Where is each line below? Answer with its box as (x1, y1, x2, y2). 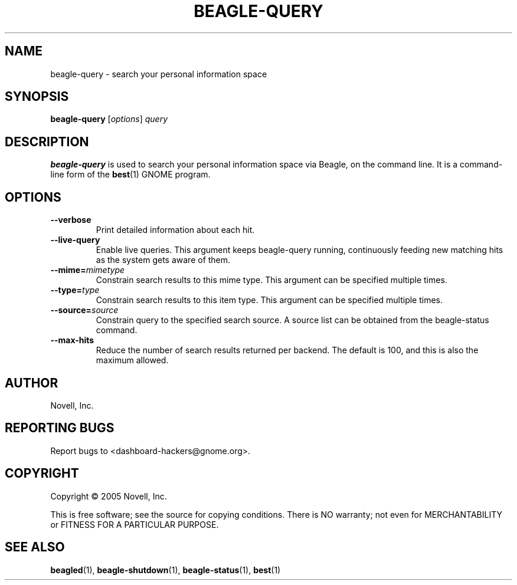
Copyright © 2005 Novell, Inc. (50, 491, 167, 501)
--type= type (50, 285, 100, 295)
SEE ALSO (5, 540, 65, 555)
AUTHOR (5, 375, 58, 390)
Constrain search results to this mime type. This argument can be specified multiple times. (96, 275, 447, 285)
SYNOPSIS (5, 89, 69, 104)
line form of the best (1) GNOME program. (50, 169, 211, 180)
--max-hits (50, 335, 94, 346)
